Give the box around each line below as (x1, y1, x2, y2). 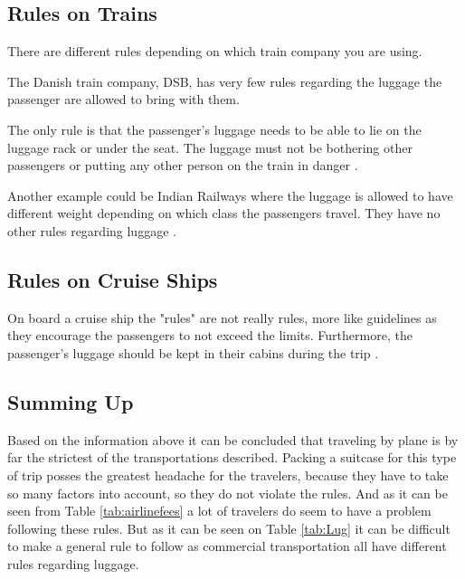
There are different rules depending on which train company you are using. (7, 42, 422, 61)
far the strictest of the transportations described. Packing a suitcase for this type (7, 448, 457, 467)
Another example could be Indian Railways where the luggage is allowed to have (7, 185, 453, 204)
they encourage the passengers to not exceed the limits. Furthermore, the (7, 326, 413, 345)
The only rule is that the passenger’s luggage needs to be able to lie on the (7, 119, 422, 138)
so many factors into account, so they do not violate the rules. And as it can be (7, 483, 448, 502)
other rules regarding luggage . (7, 221, 176, 240)
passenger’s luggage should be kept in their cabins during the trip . (7, 343, 379, 362)
